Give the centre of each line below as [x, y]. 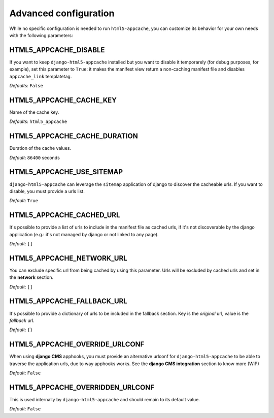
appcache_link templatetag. [41, 76]
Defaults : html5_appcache [38, 121]
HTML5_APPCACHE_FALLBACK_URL [68, 301]
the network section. [31, 277]
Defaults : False [26, 86]
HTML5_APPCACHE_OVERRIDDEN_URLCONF [82, 387]
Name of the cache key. [34, 112]
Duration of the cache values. [40, 148]
